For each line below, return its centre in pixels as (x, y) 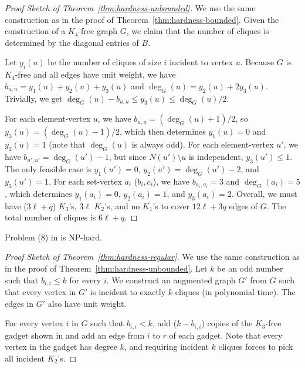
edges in (19, 303)
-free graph (98, 31)
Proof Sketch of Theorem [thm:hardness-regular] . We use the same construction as (152, 257)
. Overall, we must (264, 193)
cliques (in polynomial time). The (235, 292)
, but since (128, 157)
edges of (243, 205)
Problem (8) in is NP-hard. (53, 237)
